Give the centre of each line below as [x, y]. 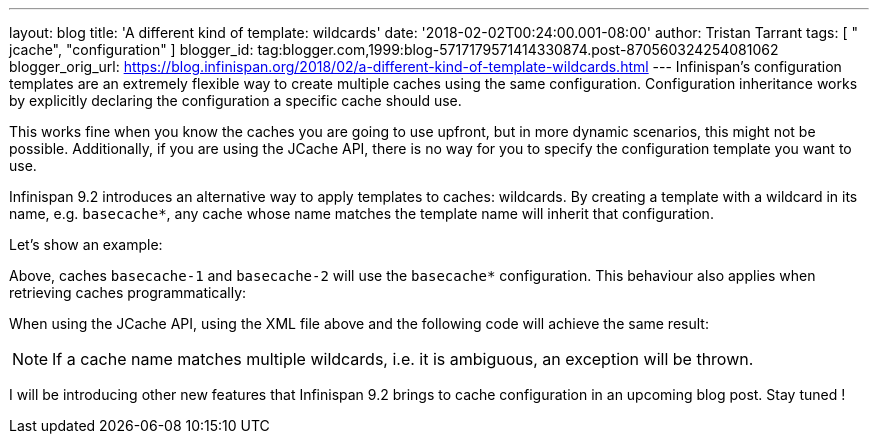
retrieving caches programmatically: [128, 292]
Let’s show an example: [86, 244]
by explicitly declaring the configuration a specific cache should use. [235, 100]
